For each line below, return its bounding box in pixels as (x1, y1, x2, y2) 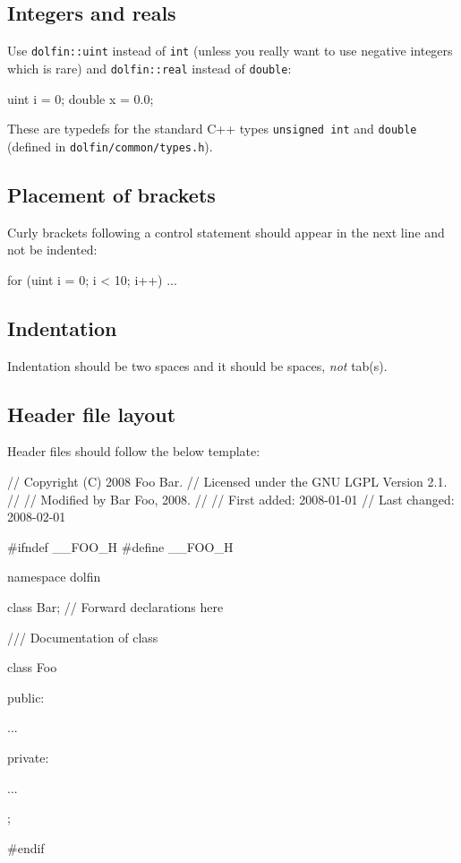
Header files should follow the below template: (7, 442, 260, 461)
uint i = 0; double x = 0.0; (7, 89, 154, 108)
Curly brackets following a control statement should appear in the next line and (7, 222, 445, 241)
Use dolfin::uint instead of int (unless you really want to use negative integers (7, 41, 453, 60)
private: (7, 747, 49, 766)
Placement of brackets (7, 180, 216, 208)
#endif (7, 838, 45, 857)
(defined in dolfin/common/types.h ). (7, 136, 213, 155)
